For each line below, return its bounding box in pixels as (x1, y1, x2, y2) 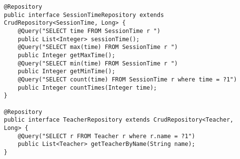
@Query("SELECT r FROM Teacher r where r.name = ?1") (17, 132, 195, 140)
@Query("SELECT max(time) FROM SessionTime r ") (17, 44, 178, 51)
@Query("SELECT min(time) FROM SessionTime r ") (17, 60, 178, 67)
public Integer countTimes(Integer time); (17, 84, 157, 91)
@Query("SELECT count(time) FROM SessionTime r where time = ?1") (17, 76, 237, 83)
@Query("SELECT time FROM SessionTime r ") (17, 27, 161, 34)
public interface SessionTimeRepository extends (4, 11, 164, 18)
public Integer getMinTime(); (17, 68, 116, 75)
